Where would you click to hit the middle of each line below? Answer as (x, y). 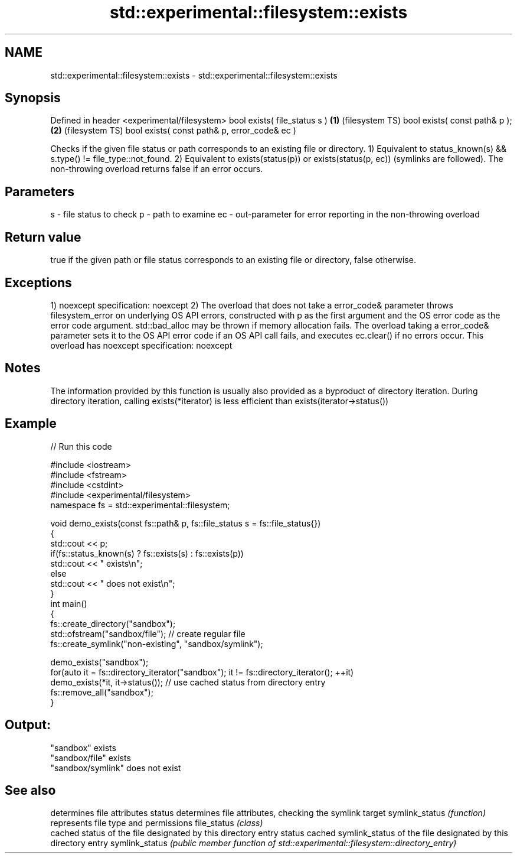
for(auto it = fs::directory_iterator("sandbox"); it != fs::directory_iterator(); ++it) (202, 672)
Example (31, 424)
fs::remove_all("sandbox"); (102, 692)
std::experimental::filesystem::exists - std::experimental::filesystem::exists (194, 75)
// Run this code (81, 446)
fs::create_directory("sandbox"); (113, 623)
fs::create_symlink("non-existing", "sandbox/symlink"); (157, 643)
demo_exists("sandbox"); (99, 662)
